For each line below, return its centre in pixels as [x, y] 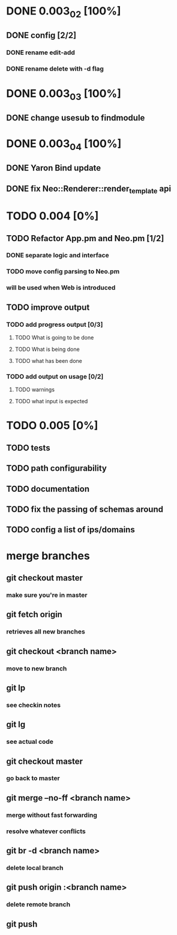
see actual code [30, 741]
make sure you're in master [47, 595]
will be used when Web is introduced [61, 288]
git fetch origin [34, 615]
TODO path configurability [56, 468]
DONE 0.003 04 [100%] [64, 145]
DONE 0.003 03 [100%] [64, 95]
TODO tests [28, 448]
